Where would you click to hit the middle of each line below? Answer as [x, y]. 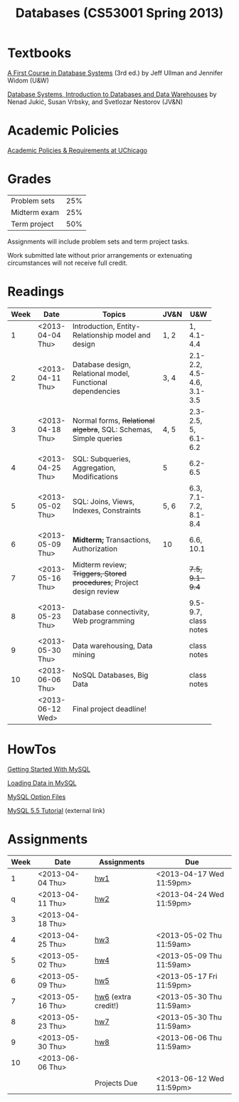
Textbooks [39, 53]
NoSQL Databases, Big [110, 675]
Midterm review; [99, 565]
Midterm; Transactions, [112, 540]
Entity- [128, 326]
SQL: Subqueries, [101, 458]
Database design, [102, 364]
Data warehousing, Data [112, 646]
